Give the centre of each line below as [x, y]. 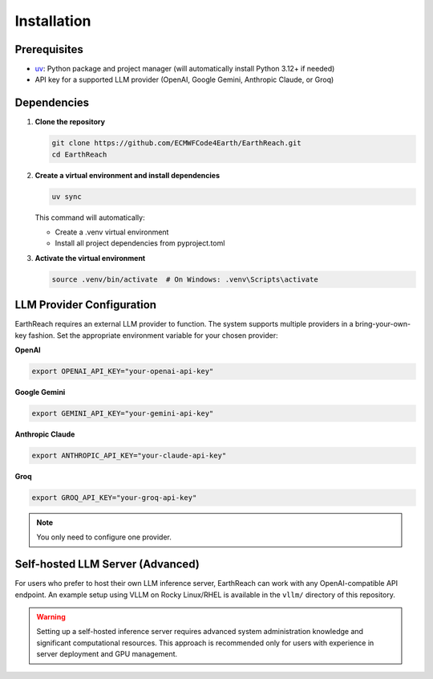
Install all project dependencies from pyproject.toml [140, 243]
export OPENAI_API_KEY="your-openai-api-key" [123, 372]
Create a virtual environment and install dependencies [127, 175]
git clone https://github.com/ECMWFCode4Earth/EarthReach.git [176, 143]
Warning [51, 617]
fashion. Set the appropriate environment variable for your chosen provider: [153, 335]
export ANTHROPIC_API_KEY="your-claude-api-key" [129, 456]
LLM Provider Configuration [85, 305]
